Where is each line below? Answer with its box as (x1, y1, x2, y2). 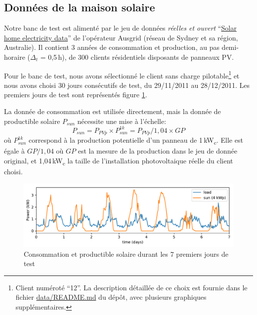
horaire (4, 51, 25, 62)
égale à (4, 146, 25, 156)
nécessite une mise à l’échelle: (77, 116, 167, 126)
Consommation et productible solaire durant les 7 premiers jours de (24, 248, 229, 259)
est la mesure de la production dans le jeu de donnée (78, 146, 237, 156)
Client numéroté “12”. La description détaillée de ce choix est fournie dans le (15, 282, 248, 292)
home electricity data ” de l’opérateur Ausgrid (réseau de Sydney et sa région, (4, 32, 238, 42)
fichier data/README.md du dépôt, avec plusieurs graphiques (15, 292, 207, 302)
